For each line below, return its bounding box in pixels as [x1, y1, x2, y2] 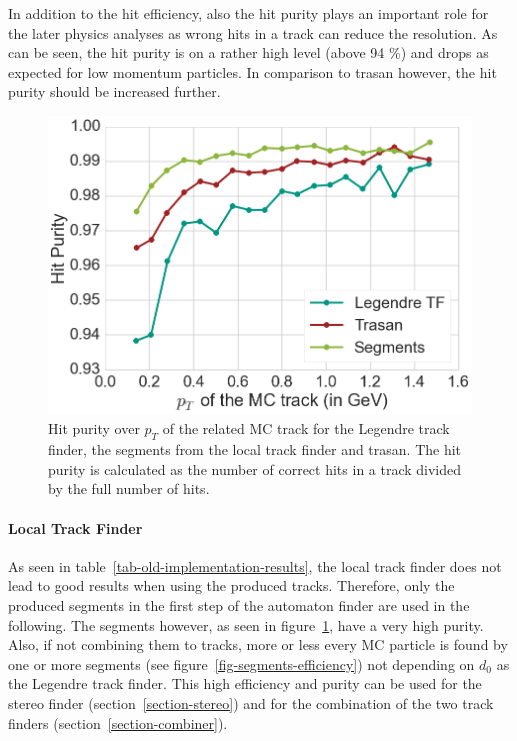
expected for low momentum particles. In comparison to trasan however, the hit [8, 61, 497, 82]
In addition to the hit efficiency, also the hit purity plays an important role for [8, 3, 489, 23]
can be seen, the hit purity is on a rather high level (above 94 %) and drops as [8, 42, 489, 63]
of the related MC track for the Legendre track [162, 418, 450, 439]
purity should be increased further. [8, 81, 221, 102]
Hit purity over [48, 418, 140, 439]
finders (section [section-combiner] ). [8, 712, 228, 733]
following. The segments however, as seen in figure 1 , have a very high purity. [8, 614, 484, 635]
